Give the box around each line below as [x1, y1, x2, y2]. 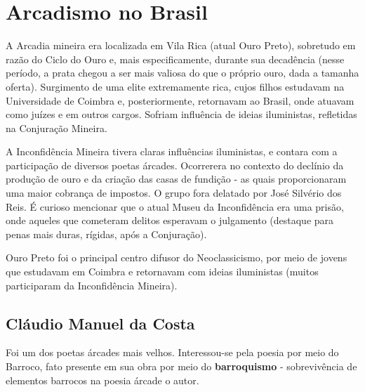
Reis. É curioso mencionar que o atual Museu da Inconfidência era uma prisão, [6, 199, 344, 214]
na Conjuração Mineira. [6, 120, 107, 135]
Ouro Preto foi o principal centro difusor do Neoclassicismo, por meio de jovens [6, 250, 347, 265]
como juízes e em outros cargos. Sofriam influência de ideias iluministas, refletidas [6, 107, 357, 122]
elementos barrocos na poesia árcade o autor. [6, 372, 199, 387]
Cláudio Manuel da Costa [6, 312, 195, 334]
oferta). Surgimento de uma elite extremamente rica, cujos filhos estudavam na [6, 79, 345, 93]
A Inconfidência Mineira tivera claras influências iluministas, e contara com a [6, 144, 338, 159]
